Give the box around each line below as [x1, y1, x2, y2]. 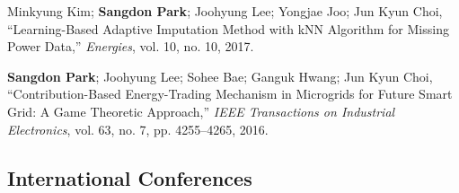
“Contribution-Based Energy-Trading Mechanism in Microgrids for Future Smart [7, 84, 453, 103]
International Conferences [7, 163, 252, 191]
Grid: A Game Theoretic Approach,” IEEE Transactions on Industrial [7, 101, 395, 120]
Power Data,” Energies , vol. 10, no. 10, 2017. [7, 37, 254, 56]
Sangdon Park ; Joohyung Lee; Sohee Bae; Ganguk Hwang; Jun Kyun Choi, [7, 66, 433, 85]
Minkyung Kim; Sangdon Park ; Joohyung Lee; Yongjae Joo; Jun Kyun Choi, [7, 2, 443, 20]
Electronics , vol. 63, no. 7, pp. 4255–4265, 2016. [7, 119, 269, 138]
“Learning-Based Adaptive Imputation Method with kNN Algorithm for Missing [7, 19, 449, 38]
